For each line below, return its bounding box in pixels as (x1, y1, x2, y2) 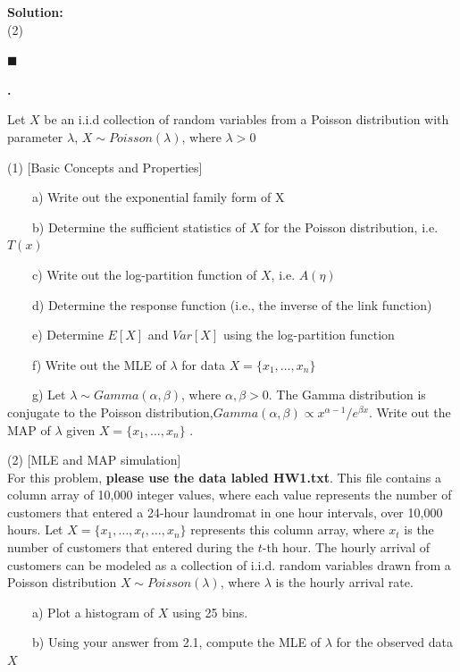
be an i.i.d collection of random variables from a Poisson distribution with (44, 110, 449, 129)
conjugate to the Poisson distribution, (7, 402, 213, 421)
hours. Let (7, 520, 63, 539)
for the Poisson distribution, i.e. (263, 217, 439, 236)
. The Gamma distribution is (268, 385, 426, 404)
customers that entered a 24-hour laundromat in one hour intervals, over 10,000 (7, 502, 443, 521)
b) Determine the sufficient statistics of (31, 217, 246, 236)
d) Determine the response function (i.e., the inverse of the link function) (31, 295, 432, 314)
